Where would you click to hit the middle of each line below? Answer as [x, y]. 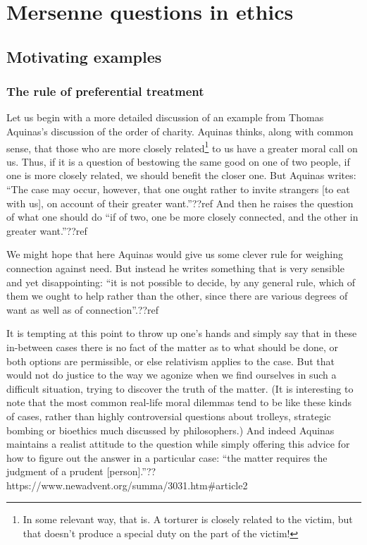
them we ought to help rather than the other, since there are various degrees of [177, 296]
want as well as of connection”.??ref [82, 309]
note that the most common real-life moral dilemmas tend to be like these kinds [179, 402]
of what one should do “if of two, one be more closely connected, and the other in [182, 217]
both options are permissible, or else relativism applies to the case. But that [170, 361]
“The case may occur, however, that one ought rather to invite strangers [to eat [178, 189]
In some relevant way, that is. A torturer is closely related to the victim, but [188, 519]
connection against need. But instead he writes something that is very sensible [175, 268]
